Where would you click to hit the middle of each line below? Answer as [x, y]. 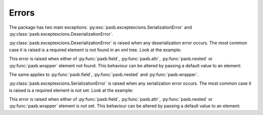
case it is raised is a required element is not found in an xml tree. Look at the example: [95, 50]
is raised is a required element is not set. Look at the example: [71, 90]
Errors [22, 13]
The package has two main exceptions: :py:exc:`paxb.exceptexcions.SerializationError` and [100, 27]
